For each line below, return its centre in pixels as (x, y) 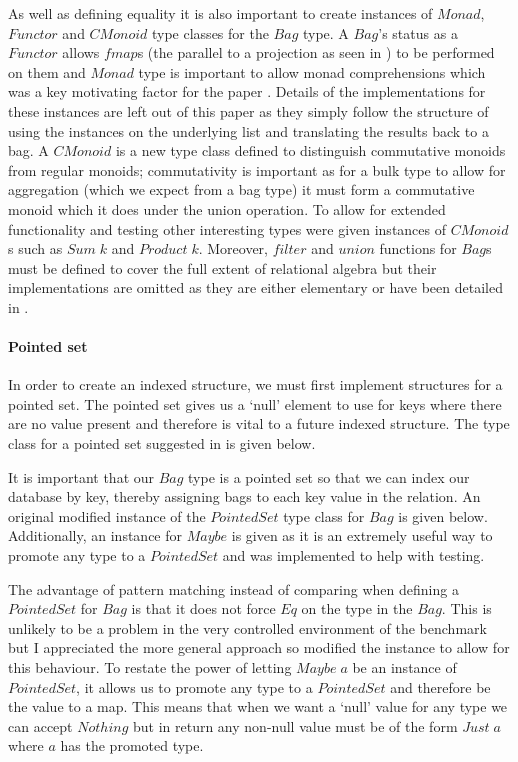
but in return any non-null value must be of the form (295, 725)
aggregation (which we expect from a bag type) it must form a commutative (241, 189)
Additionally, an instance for (95, 535)
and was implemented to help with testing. (353, 555)
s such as (35, 248)
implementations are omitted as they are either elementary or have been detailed (255, 287)
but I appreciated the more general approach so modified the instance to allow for (259, 647)
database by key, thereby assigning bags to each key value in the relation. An (244, 496)
